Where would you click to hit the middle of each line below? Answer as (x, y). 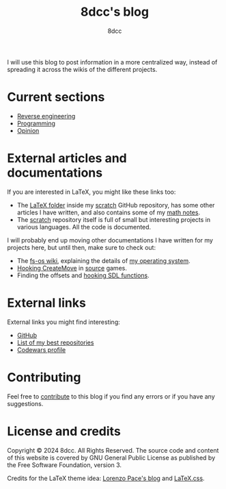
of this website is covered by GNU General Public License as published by (111, 457)
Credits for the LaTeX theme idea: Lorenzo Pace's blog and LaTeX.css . (106, 478)
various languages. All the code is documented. (84, 227)
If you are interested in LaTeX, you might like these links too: (91, 192)
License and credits (64, 431)
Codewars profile (41, 349)
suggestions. (25, 403)
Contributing (44, 377)
